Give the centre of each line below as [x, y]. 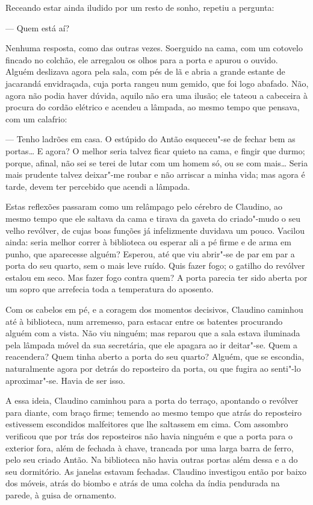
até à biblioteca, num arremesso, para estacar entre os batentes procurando [144, 321]
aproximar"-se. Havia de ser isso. [65, 380]
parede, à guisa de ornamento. [61, 494]
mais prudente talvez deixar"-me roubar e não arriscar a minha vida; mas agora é [155, 174]
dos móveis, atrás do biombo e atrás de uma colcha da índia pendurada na [143, 483]
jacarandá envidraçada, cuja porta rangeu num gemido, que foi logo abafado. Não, [157, 83]
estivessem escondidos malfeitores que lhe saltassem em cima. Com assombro [147, 424]
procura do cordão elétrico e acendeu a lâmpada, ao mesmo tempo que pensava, [153, 107]
